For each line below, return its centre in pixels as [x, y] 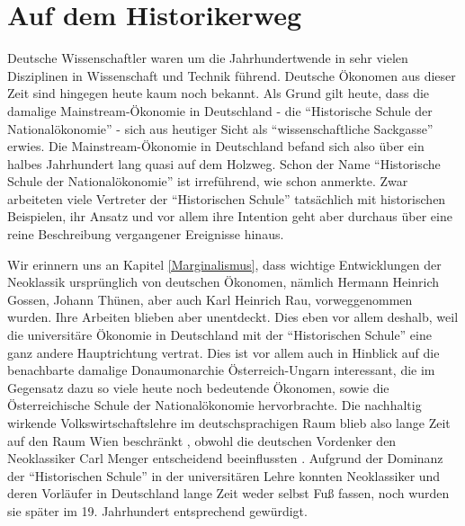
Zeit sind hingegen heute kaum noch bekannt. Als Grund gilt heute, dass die [219, 93]
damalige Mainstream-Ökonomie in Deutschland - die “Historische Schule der [220, 110]
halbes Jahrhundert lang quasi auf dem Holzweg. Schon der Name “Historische [224, 163]
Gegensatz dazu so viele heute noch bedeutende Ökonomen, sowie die [198, 387]
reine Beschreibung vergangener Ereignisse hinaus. [146, 234]
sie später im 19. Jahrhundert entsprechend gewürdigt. [157, 510]
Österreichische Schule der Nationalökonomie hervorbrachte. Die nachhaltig [215, 405]
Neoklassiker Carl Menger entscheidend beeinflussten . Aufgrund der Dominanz [225, 458]
